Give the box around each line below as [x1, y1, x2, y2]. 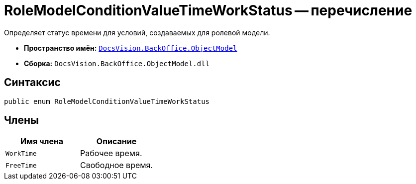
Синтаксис [4, 76, 61, 89]
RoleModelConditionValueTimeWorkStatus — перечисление [4, 2, 413, 19]
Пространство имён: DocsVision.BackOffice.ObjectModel [24, 43, 237, 52]
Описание [96, 136, 137, 147]
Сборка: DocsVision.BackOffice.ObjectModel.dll [24, 59, 210, 68]
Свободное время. [80, 160, 153, 171]
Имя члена [20, 136, 64, 147]
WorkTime [5, 149, 37, 157]
